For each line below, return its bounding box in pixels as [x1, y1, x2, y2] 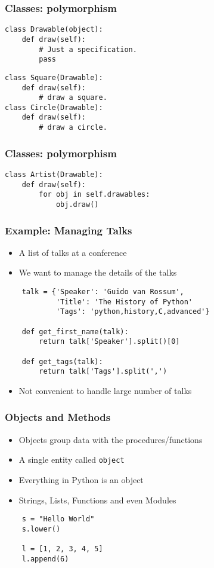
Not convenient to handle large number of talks [18, 384, 192, 396]
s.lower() [21, 524, 61, 533]
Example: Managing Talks [5, 222, 132, 237]
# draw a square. [39, 93, 107, 102]
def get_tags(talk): [21, 357, 103, 366]
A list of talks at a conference [18, 246, 127, 258]
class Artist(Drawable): [5, 170, 103, 179]
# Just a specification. [39, 45, 137, 54]
